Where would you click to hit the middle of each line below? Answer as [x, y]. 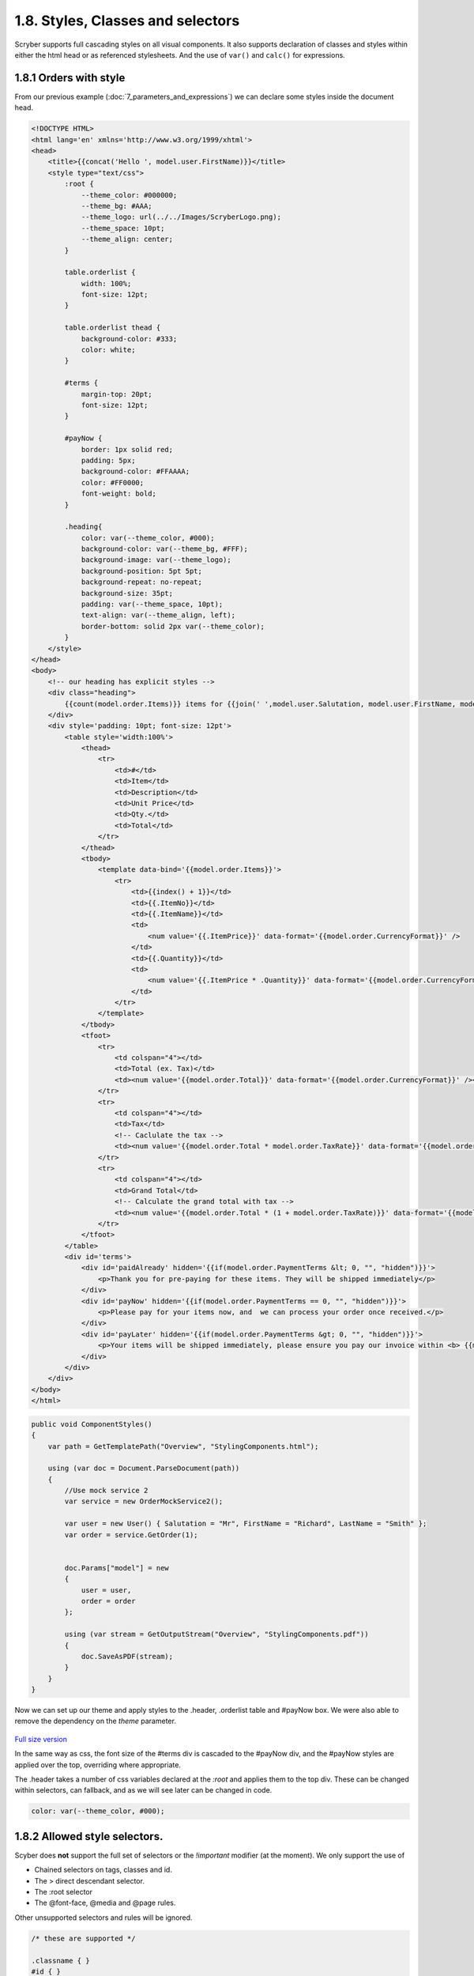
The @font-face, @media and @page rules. [105, 1903]
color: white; [108, 350]
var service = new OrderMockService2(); [144, 1501]
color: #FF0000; [113, 483]
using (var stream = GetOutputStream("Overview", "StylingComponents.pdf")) [216, 1635]
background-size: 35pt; [127, 593]
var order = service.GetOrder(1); [131, 1535]
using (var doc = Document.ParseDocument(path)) [144, 1469]
